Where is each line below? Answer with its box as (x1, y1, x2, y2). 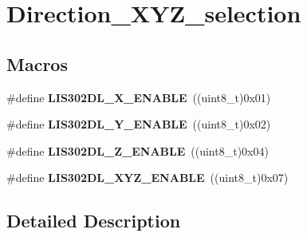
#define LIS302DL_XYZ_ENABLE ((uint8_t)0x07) (6, 169, 289, 186)
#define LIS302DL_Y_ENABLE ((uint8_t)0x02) (6, 116, 271, 132)
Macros (6, 51, 68, 76)
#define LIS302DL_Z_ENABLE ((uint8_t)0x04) (6, 142, 269, 159)
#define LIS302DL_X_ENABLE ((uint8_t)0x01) (6, 89, 271, 105)
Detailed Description (6, 208, 181, 233)
